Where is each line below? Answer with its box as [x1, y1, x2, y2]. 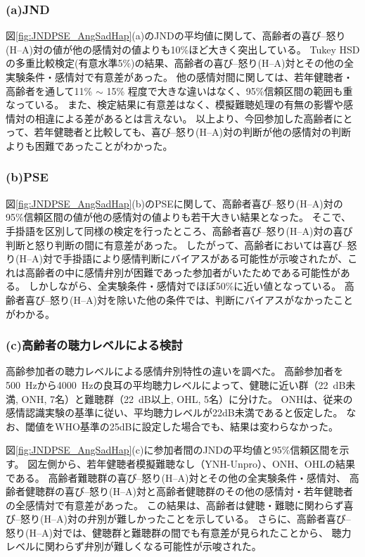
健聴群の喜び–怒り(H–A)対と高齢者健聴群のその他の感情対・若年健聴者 [25, 484, 353, 499]
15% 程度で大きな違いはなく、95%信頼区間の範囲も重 [106, 83, 353, 98]
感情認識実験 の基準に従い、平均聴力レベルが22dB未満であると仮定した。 [6, 405, 343, 420]
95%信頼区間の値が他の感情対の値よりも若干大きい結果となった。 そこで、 [6, 210, 352, 224]
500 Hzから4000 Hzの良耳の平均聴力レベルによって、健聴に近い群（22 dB [6, 377, 346, 392]
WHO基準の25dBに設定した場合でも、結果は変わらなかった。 [54, 418, 339, 433]
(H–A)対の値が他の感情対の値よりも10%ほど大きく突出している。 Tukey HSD [6, 41, 360, 56]
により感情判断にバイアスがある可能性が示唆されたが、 [91, 251, 348, 266]
